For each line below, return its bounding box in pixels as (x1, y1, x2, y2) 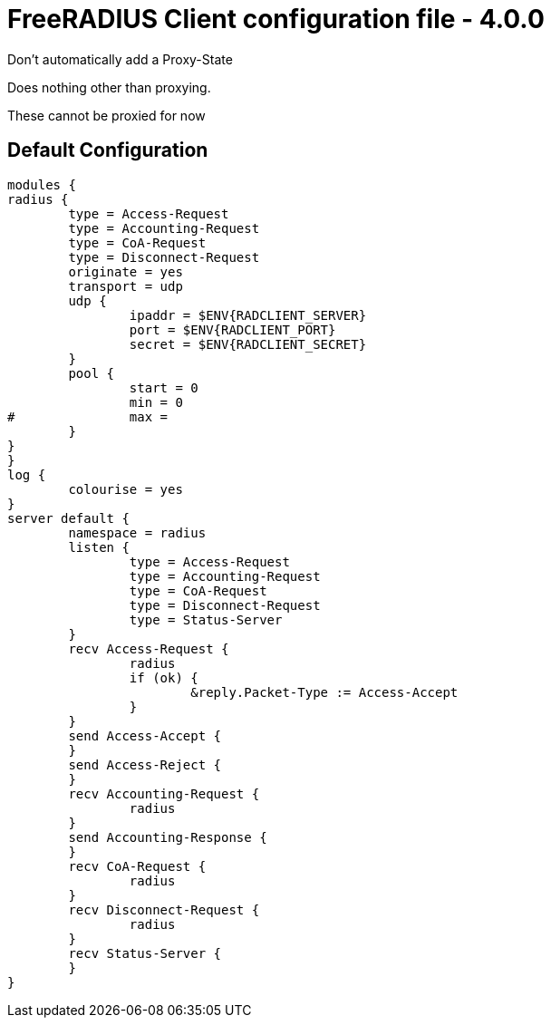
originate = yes (68, 264, 183, 279)
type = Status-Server (129, 612, 283, 627)
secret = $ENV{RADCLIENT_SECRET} (129, 336, 367, 352)
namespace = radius (68, 525, 207, 540)
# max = (7, 409, 169, 424)
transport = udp (68, 278, 183, 294)
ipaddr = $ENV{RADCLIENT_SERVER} (129, 307, 367, 323)
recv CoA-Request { (68, 858, 207, 874)
